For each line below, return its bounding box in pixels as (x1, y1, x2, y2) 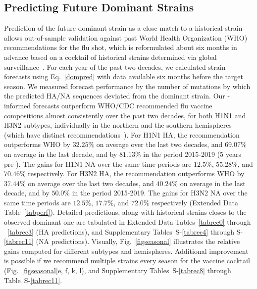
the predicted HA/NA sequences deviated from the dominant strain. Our (4, 91, 225, 101)
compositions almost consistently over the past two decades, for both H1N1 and (4, 110, 246, 120)
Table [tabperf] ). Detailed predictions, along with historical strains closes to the (4, 207, 247, 217)
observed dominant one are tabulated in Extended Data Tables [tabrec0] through (4, 217, 251, 227)
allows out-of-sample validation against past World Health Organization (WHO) (4, 32, 248, 43)
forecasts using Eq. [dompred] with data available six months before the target (4, 71, 243, 82)
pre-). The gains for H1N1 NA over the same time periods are (4, 158, 192, 169)
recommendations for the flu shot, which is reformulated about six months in (4, 42, 237, 52)
